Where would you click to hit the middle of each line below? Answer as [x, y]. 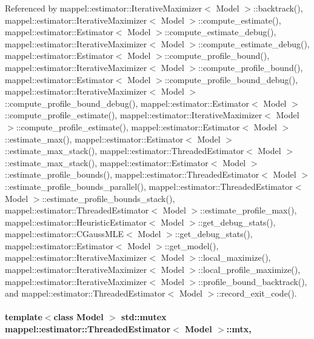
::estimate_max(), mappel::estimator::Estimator [94, 139]
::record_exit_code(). [257, 293]
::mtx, [239, 329]
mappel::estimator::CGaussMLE [64, 234]
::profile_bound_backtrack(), [253, 281]
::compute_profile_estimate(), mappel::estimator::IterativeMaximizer [134, 115]
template [24, 317]
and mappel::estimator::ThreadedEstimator [85, 293]
